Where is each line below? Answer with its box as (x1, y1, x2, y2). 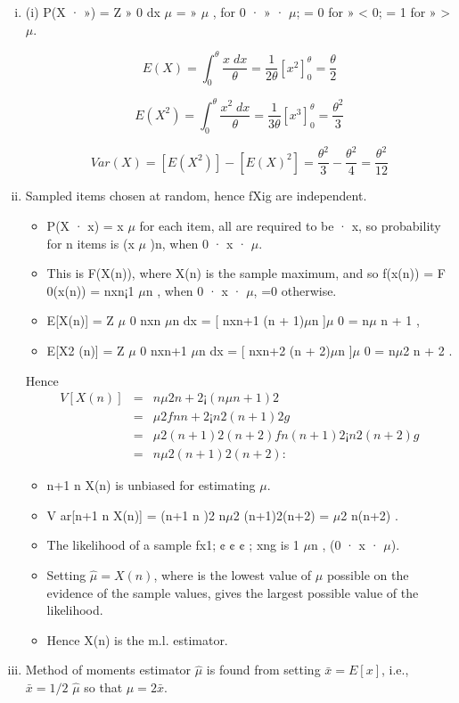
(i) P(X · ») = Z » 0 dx (25, 3, 160, 20)
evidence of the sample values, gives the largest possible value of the (46, 583, 419, 601)
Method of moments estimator (25, 660, 192, 679)
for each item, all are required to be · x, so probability (139, 216, 441, 234)
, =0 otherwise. (253, 281, 337, 299)
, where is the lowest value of (153, 566, 312, 584)
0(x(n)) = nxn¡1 (46, 281, 135, 299)
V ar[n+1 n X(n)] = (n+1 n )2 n (46, 505, 226, 524)
